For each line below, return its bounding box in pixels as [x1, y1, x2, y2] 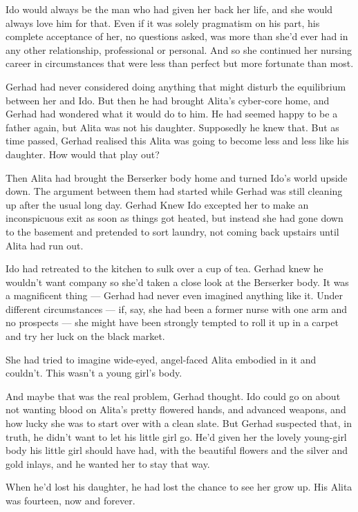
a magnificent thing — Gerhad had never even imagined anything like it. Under [6, 288, 343, 303]
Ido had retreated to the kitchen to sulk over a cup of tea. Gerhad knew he [6, 261, 323, 276]
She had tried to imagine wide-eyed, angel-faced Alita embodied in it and [6, 352, 317, 366]
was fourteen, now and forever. [6, 493, 135, 507]
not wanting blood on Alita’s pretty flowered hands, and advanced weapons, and [6, 402, 346, 417]
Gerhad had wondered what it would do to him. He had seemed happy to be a [6, 106, 338, 121]
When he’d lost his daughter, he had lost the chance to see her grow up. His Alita [6, 480, 352, 494]
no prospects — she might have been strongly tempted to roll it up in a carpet [6, 315, 339, 330]
